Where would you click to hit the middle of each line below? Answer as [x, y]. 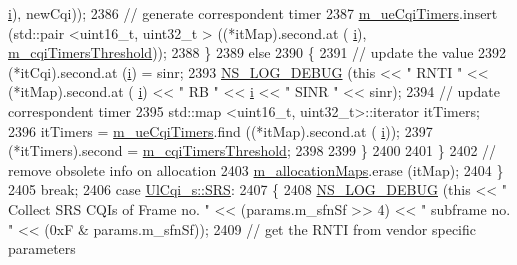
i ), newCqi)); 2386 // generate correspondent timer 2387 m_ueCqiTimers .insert [253, 13]
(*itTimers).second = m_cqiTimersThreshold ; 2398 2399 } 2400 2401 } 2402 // [252, 150]
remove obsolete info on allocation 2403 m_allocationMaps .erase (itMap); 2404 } [256, 169]
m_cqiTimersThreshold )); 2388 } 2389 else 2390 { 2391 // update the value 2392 [257, 52]
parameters [42, 248]
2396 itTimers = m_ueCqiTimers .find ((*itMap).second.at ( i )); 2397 [220, 130]
